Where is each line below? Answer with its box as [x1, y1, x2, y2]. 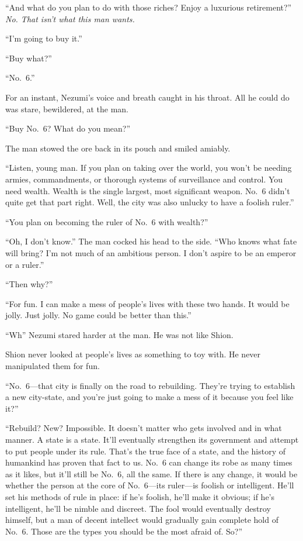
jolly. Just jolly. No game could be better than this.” [5, 309, 191, 321]
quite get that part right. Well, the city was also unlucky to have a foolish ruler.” [5, 196, 294, 208]
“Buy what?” [5, 51, 52, 64]
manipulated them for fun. [5, 360, 100, 372]
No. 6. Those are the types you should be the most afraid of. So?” [5, 525, 242, 537]
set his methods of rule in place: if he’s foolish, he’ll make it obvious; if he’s [5, 491, 275, 502]
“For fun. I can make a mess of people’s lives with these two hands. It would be [5, 297, 290, 309]
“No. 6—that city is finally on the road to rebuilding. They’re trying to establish [5, 379, 295, 391]
